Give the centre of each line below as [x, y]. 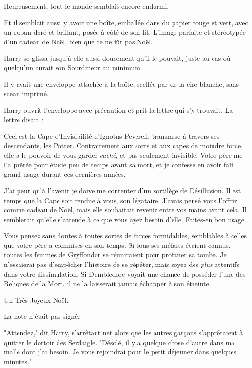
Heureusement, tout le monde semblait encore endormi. [87, 6]
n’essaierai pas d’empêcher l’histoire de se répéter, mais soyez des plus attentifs [122, 264]
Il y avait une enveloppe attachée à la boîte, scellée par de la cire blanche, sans [122, 84]
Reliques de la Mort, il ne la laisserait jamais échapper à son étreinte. [107, 283]
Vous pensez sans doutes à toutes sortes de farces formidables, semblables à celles [126, 235]
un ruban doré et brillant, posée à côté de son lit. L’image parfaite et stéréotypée [125, 32]
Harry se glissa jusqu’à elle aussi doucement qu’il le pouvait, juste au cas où [117, 58]
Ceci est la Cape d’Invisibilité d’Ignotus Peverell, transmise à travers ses [112, 135]
